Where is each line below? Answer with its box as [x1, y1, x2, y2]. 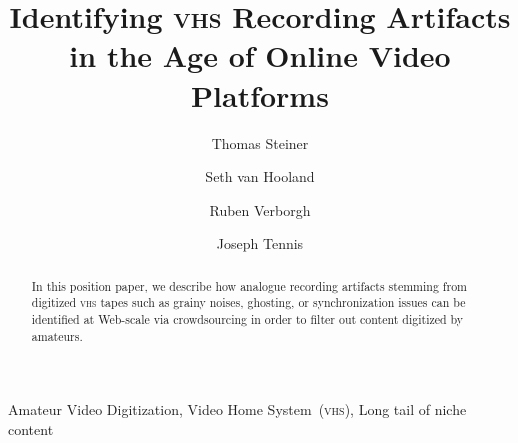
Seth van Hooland [205, 166, 315, 187]
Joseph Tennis [216, 233, 304, 254]
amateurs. [31, 327, 83, 344]
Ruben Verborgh [209, 199, 311, 220]
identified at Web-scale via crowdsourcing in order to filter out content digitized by [31, 310, 464, 327]
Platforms [191, 74, 329, 115]
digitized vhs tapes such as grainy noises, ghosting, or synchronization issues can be [31, 294, 466, 311]
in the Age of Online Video [69, 35, 451, 76]
